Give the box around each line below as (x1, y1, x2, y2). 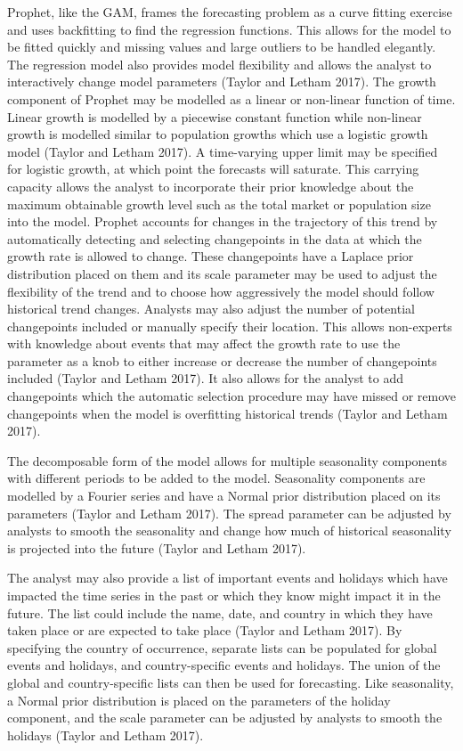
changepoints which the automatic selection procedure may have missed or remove (7, 387, 457, 405)
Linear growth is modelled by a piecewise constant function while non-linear (7, 107, 422, 126)
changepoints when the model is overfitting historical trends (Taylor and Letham (7, 404, 448, 422)
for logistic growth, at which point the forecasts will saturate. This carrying (7, 159, 419, 178)
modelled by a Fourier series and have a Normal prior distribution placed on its (7, 486, 441, 505)
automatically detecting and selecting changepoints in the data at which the (7, 229, 422, 248)
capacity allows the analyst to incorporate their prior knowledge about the (7, 176, 414, 195)
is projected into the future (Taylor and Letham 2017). (7, 538, 306, 557)
